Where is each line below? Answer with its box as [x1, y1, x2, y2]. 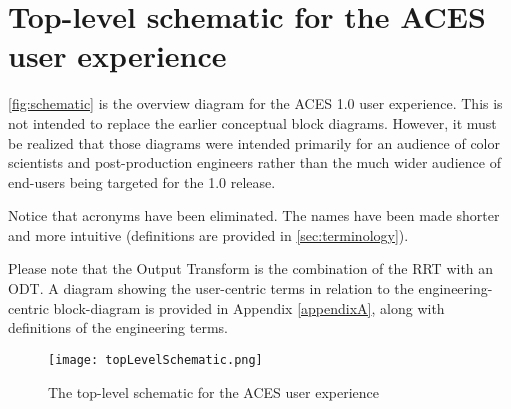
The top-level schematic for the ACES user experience [48, 381, 379, 402]
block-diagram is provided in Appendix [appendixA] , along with [53, 297, 445, 318]
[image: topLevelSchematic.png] [48, 352, 263, 367]
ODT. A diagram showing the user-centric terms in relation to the [8, 278, 414, 299]
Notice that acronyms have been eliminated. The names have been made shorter [8, 205, 500, 226]
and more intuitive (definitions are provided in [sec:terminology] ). [8, 224, 409, 245]
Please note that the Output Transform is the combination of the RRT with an [8, 258, 494, 279]
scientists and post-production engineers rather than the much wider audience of [8, 152, 501, 173]
